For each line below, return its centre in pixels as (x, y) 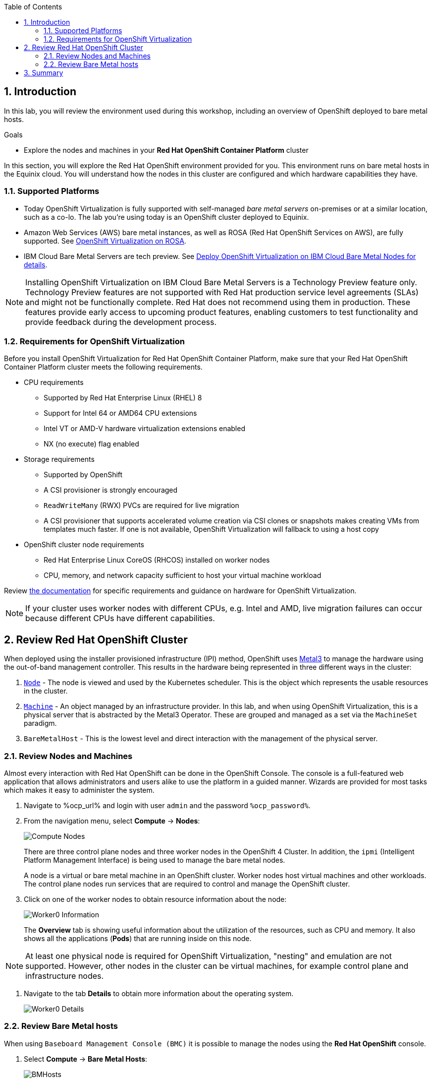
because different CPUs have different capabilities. (120, 618)
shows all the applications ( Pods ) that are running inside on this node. (138, 938)
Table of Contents (33, 7)
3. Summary (44, 73)
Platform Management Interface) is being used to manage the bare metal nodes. (155, 860)
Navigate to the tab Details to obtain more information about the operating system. (159, 993)
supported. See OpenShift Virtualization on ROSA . (105, 241)
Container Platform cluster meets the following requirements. (103, 367)
